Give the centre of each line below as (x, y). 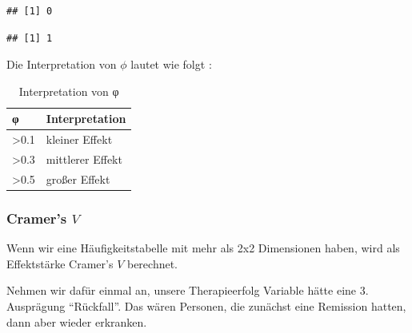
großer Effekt (78, 178)
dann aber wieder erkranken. (77, 321)
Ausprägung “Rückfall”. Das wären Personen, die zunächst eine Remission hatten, (206, 306)
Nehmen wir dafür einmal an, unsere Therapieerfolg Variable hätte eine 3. (188, 290)
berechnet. (152, 263)
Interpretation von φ (69, 91)
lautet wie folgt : (171, 64)
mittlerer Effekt (84, 159)
